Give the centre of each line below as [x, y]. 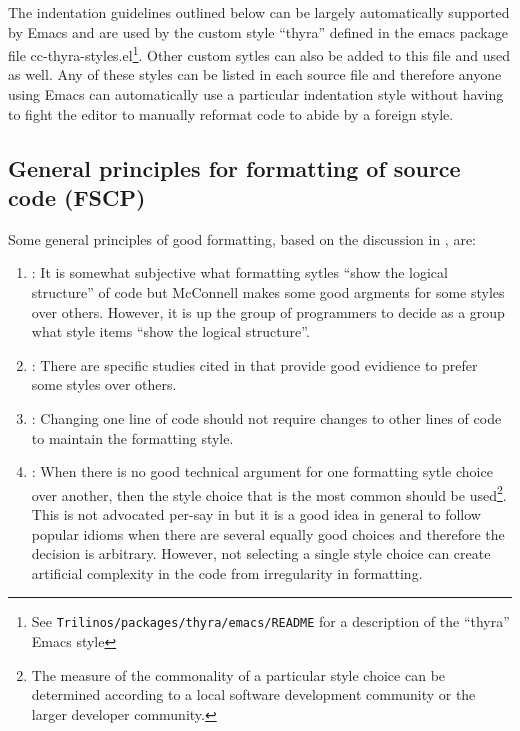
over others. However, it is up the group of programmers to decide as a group [268, 311]
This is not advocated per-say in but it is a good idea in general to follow [256, 514]
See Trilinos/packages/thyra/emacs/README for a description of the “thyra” [270, 621]
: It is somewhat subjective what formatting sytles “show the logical [239, 272]
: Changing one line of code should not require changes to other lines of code [266, 417]
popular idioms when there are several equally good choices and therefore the [268, 533]
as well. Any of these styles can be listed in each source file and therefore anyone [255, 74]
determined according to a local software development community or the [253, 694]
